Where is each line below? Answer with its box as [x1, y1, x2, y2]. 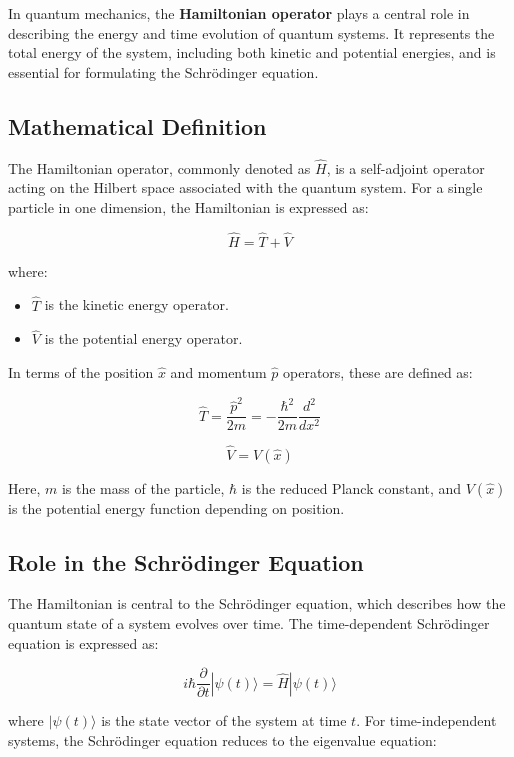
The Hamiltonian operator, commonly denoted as [8, 157, 311, 178]
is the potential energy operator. [44, 328, 243, 349]
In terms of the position [8, 362, 154, 383]
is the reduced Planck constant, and [241, 477, 462, 498]
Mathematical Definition [8, 110, 267, 141]
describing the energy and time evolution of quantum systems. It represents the [8, 22, 495, 43]
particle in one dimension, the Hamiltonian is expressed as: [8, 196, 369, 217]
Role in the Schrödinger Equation [8, 546, 364, 577]
